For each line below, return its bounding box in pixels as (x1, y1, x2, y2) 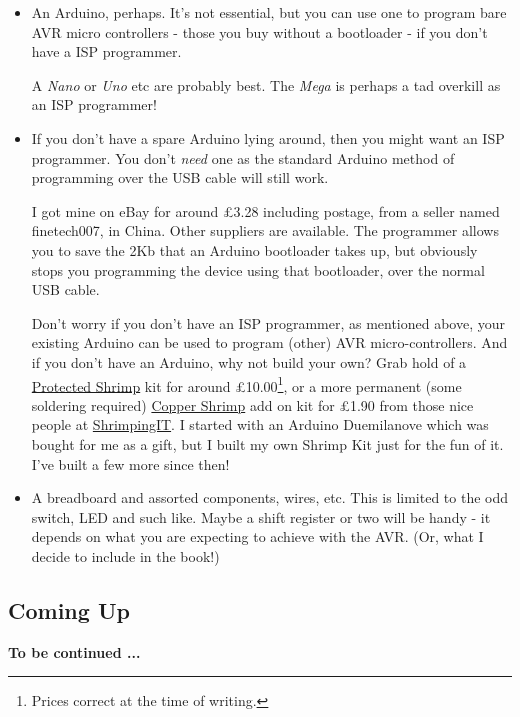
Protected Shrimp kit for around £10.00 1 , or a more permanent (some (31, 372, 462, 396)
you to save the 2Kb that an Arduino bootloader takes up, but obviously (31, 239, 478, 260)
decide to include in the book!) (31, 545, 220, 566)
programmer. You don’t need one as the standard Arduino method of (31, 147, 455, 168)
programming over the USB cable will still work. (31, 167, 329, 188)
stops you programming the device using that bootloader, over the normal (31, 259, 485, 280)
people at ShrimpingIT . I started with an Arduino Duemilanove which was (31, 414, 489, 435)
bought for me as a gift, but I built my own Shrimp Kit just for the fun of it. (31, 433, 504, 454)
